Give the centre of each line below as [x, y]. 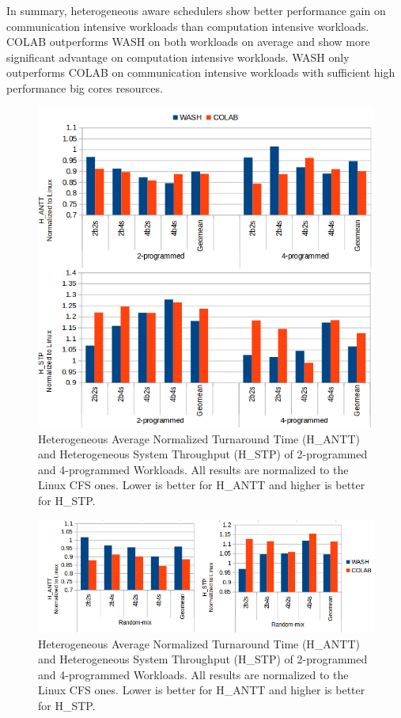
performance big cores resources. [85, 87]
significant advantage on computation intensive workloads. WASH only [178, 57]
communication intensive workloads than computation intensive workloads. [188, 26]
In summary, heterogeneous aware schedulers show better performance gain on [196, 10]
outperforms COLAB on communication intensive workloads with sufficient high [201, 72]
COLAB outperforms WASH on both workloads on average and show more [188, 42]
